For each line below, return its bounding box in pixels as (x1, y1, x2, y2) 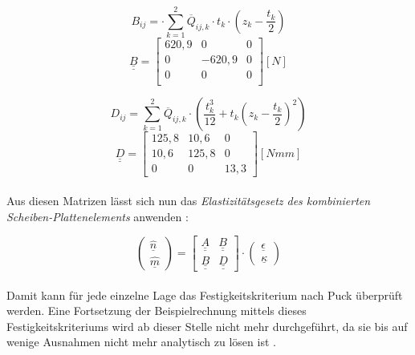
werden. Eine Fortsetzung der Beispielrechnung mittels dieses (6, 302, 307, 319)
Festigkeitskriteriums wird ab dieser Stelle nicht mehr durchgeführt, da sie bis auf (6, 317, 408, 334)
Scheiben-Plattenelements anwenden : (6, 208, 189, 224)
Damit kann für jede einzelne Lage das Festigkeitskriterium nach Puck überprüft (6, 286, 403, 303)
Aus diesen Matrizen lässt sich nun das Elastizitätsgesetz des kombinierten (6, 192, 371, 208)
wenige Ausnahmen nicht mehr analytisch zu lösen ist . (6, 333, 276, 350)
